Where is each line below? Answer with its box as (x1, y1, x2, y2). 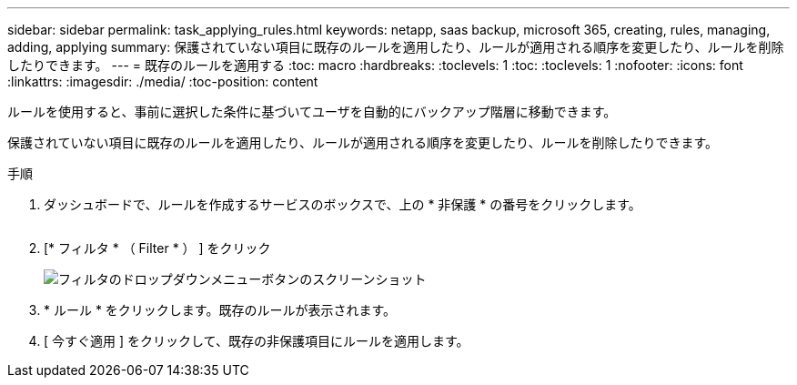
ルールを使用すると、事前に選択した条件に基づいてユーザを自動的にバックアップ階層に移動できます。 (7, 104, 617, 119)
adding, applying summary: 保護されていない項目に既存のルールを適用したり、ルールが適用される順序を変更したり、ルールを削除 (7, 39, 784, 55)
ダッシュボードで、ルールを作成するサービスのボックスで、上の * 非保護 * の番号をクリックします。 (44, 197, 641, 212)
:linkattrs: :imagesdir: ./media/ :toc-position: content (7, 74, 318, 89)
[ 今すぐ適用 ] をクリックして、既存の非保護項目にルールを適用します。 (44, 333, 469, 349)
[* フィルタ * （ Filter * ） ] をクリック (44, 240, 271, 256)
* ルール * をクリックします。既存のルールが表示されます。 (44, 302, 397, 318)
